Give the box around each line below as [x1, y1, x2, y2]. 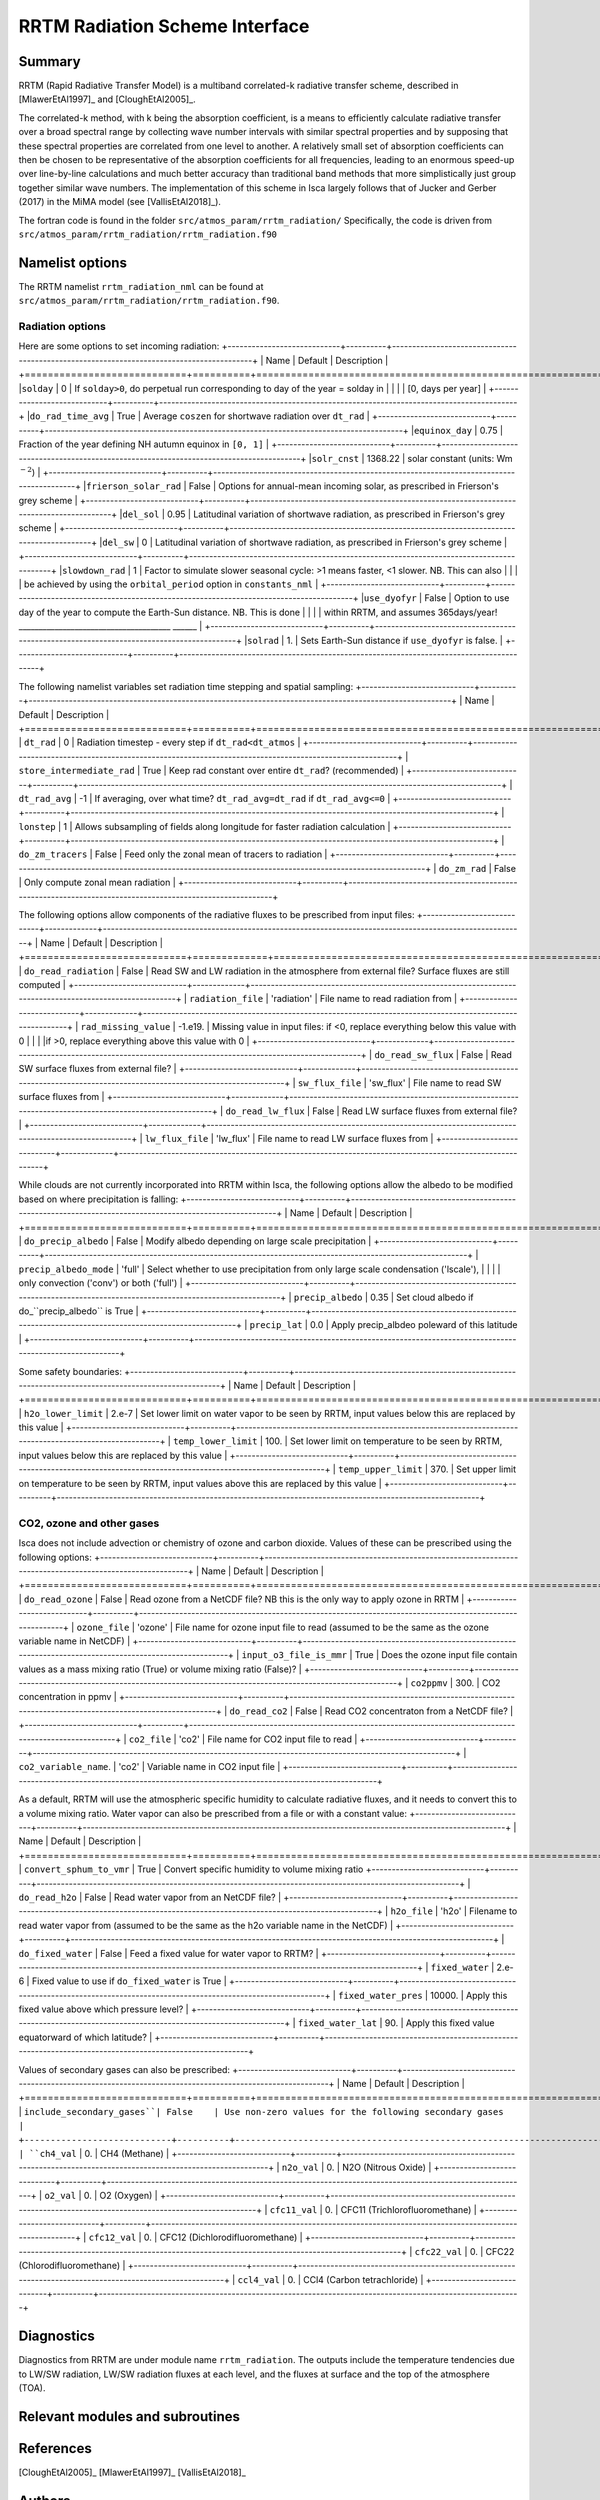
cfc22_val [414, 2246, 463, 2257]
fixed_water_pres [338, 1990, 424, 2001]
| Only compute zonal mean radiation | [18, 876, 177, 889]
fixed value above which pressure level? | [18, 2003, 189, 2015]
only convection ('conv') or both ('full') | [18, 1277, 184, 1289]
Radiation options [18, 320, 107, 334]
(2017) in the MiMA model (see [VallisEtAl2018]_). [18, 196, 222, 208]
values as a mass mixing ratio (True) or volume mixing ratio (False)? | [18, 1663, 302, 1675]
